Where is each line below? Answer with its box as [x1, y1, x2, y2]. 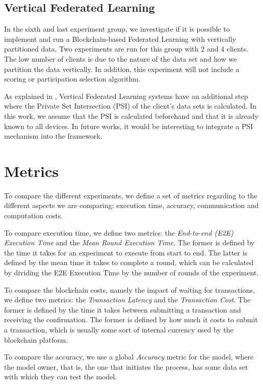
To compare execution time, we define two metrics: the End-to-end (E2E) [4, 227, 233, 238]
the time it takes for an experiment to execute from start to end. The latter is [4, 247, 248, 258]
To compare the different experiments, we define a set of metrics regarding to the [4, 190, 257, 200]
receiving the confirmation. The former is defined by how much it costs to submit [4, 314, 258, 325]
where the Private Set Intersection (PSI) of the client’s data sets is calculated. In [4, 100, 257, 111]
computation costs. [4, 210, 63, 221]
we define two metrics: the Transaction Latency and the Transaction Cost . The [4, 294, 251, 305]
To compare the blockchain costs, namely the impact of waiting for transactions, [4, 284, 255, 295]
